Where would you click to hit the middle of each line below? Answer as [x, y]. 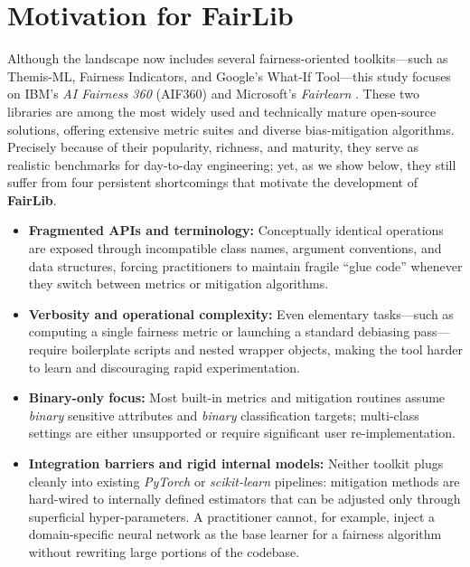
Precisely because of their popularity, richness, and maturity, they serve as [213, 147]
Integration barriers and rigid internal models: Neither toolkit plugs [236, 463]
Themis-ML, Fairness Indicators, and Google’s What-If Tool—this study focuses [229, 76]
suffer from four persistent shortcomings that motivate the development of [213, 182]
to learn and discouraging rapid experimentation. [164, 367]
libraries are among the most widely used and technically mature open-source [222, 111]
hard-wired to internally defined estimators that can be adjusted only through [244, 499]
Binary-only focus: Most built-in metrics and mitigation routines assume [237, 397]
